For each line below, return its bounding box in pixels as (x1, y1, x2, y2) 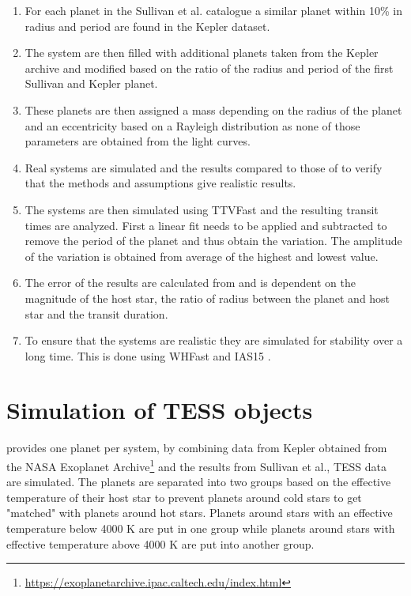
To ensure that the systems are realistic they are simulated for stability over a (25, 332, 403, 349)
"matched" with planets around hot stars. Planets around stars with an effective (6, 504, 393, 521)
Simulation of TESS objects (6, 394, 313, 426)
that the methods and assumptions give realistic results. (25, 175, 296, 191)
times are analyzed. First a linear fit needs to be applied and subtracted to (25, 217, 387, 233)
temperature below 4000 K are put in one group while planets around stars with (6, 520, 395, 537)
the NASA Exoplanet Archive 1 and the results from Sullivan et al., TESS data (6, 456, 386, 474)
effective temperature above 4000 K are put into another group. (6, 535, 315, 552)
